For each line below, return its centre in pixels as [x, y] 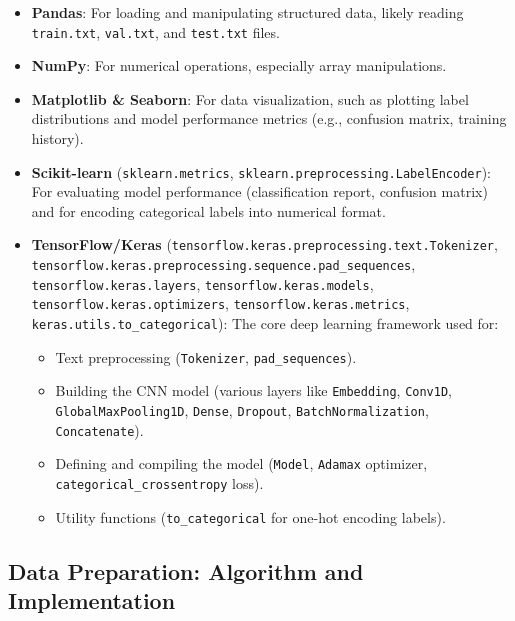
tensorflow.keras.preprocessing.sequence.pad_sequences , [223, 264]
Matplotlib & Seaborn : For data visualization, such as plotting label [250, 98]
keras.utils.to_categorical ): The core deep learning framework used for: [265, 323]
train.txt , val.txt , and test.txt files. [155, 31]
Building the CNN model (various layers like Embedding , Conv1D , [253, 390]
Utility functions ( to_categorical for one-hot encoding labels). [250, 516]
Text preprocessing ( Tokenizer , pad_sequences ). [206, 356]
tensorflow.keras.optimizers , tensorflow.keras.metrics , [220, 303]
